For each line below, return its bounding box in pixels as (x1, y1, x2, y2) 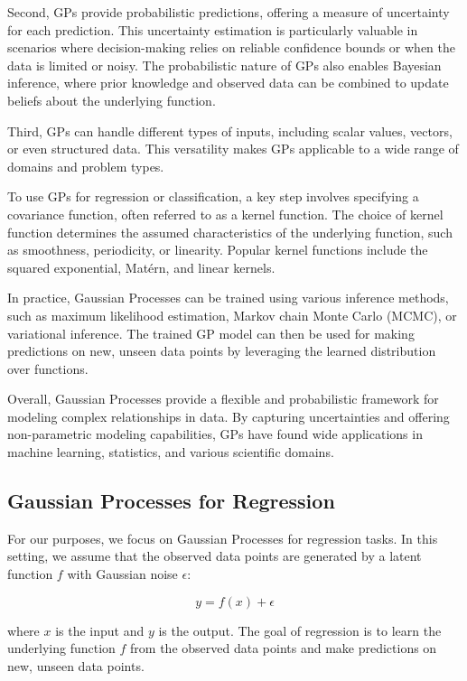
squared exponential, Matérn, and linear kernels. (7, 257, 276, 276)
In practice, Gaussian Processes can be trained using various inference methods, (7, 288, 449, 307)
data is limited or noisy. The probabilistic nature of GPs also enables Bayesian (7, 55, 442, 74)
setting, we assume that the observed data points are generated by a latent (7, 546, 422, 565)
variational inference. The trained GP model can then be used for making (7, 323, 415, 342)
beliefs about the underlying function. (7, 90, 216, 109)
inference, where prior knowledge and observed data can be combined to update (7, 73, 449, 92)
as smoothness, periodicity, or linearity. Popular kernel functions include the (7, 240, 428, 259)
